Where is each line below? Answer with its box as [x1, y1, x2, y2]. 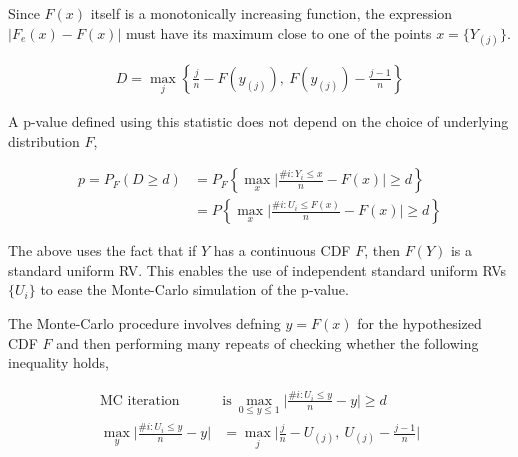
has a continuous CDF [213, 240, 351, 261]
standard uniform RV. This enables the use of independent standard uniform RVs [8, 259, 507, 280]
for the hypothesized [357, 313, 482, 334]
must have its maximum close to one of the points [125, 22, 432, 43]
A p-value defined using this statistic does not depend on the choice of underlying [8, 111, 509, 132]
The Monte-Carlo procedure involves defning [8, 313, 281, 334]
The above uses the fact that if [8, 240, 197, 261]
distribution [8, 130, 80, 151]
